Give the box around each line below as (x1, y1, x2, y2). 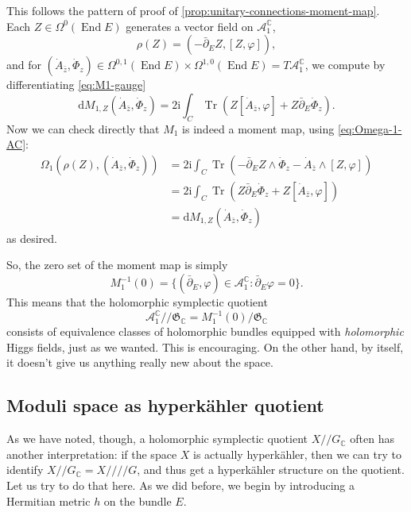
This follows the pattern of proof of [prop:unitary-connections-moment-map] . (6, 2, 380, 18)
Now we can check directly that (6, 120, 160, 137)
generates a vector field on (126, 17, 254, 34)
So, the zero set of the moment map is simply (6, 256, 228, 273)
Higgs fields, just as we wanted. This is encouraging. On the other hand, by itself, (6, 338, 404, 355)
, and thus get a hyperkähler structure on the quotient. (137, 461, 405, 478)
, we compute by (304, 56, 386, 73)
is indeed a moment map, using (182, 120, 335, 137)
